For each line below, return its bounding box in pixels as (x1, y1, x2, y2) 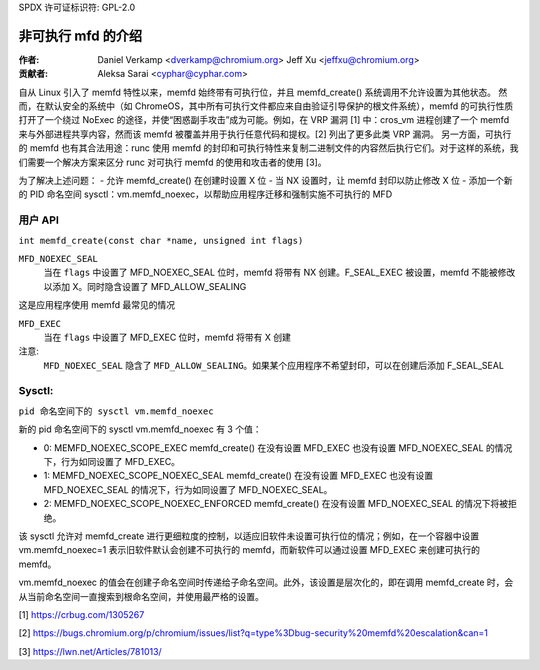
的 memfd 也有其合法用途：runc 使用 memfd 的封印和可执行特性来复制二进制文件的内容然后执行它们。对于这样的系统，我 (18, 142, 519, 154)
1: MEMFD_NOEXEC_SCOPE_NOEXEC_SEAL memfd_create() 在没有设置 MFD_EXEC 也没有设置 (43, 470, 434, 482)
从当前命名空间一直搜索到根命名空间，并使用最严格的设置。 (18, 590, 264, 602)
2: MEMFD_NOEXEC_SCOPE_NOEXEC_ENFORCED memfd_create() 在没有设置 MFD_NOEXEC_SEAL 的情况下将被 (43, 498, 509, 510)
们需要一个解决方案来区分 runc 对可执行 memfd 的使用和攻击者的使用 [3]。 (18, 156, 327, 168)
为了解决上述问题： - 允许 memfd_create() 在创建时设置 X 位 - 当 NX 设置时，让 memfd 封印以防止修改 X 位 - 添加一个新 (18, 175, 513, 187)
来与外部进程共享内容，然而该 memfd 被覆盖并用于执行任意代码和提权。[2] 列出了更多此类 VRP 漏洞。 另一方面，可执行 (18, 128, 512, 140)
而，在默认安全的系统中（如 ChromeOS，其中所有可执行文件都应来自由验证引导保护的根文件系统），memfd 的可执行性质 (18, 100, 514, 112)
